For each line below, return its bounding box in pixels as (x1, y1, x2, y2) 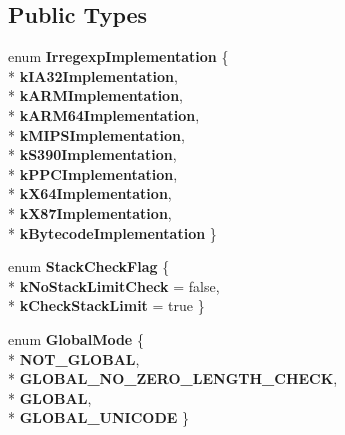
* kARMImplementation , (8, 85, 184, 106)
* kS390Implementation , (8, 144, 177, 165)
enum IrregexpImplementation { (8, 46, 229, 67)
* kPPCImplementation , (8, 163, 178, 184)
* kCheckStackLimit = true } (8, 295, 205, 316)
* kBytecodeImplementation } (8, 222, 217, 243)
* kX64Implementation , (8, 183, 172, 204)
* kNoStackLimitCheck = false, (8, 275, 220, 296)
